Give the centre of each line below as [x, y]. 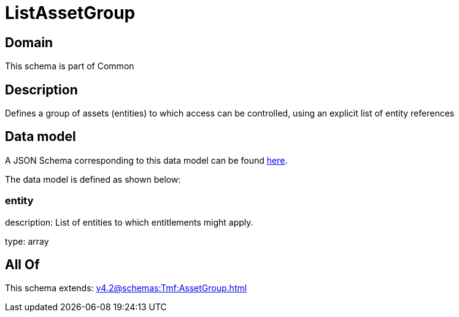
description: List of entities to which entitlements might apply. [129, 222]
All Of [22, 265]
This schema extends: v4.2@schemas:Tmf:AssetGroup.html [126, 288]
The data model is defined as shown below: [93, 179]
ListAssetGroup [70, 13]
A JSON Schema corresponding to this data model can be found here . [146, 160]
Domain [29, 42]
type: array [27, 241]
